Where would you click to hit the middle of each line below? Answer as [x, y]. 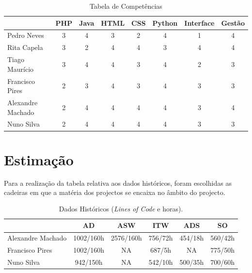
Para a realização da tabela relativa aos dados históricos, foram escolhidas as [118, 183]
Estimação [39, 159]
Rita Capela [25, 47]
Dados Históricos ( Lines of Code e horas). [121, 208]
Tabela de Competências [126, 6]
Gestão [233, 23]
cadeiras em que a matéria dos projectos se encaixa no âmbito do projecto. [115, 192]
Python [165, 23]
